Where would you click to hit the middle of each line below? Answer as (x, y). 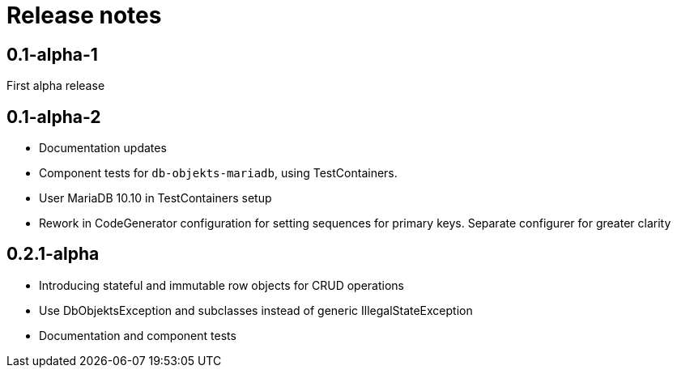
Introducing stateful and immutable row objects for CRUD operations (222, 285)
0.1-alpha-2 (54, 117)
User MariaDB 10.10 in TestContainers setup (155, 198)
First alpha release (56, 86)
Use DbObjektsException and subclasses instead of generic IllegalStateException (256, 310)
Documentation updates (103, 148)
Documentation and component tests (138, 335)
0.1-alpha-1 (52, 54)
